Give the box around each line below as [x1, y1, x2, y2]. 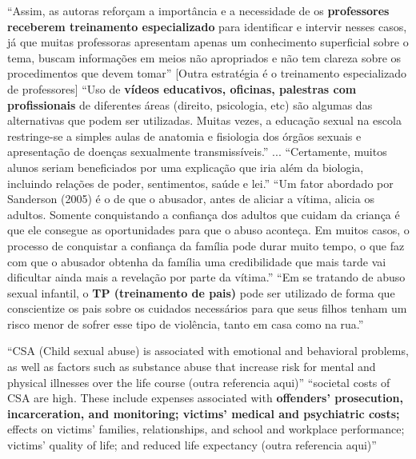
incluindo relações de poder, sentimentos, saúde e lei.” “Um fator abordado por [7, 174, 394, 191]
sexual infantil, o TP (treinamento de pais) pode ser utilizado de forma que [7, 284, 395, 301]
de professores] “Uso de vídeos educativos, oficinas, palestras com [7, 80, 357, 97]
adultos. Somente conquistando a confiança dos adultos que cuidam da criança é [7, 206, 400, 222]
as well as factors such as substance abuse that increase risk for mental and [7, 358, 376, 375]
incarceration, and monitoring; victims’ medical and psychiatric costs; [7, 405, 400, 421]
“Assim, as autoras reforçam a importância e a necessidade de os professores [7, 2, 390, 18]
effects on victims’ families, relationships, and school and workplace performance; [7, 421, 405, 437]
